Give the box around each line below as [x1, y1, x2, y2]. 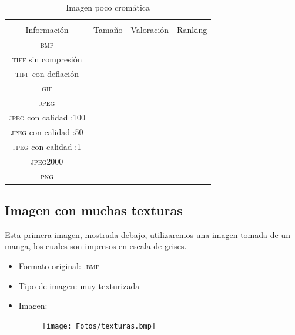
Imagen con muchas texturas [5, 201, 183, 219]
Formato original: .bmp [18, 260, 100, 272]
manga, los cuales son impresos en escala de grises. [5, 240, 187, 252]
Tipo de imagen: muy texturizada [18, 279, 140, 292]
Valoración [130, 24, 169, 36]
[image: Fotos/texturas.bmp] [42, 321, 156, 330]
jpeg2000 [31, 155, 63, 167]
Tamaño [93, 24, 123, 36]
